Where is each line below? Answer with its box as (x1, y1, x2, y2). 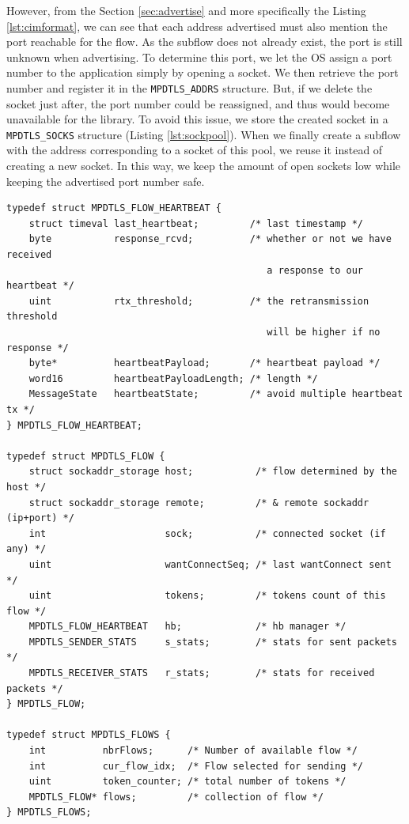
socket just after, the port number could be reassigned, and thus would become (6, 95, 390, 112)
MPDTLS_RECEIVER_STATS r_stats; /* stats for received (28, 667, 375, 679)
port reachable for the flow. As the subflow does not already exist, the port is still (6, 33, 403, 50)
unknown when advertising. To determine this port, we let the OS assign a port (6, 48, 392, 65)
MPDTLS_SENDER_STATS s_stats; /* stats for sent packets (28, 636, 397, 648)
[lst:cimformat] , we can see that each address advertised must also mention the (6, 17, 388, 34)
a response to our (267, 264, 364, 276)
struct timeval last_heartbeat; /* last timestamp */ (28, 217, 364, 229)
